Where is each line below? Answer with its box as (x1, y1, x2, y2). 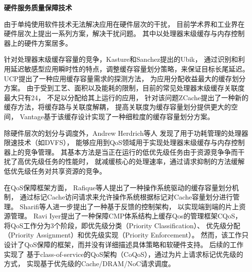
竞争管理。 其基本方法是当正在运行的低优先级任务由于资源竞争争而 (24, 146, 238, 157)
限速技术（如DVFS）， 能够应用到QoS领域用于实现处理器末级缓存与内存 (4, 137, 232, 147)
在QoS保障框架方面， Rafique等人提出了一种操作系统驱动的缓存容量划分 (4, 182, 232, 192)
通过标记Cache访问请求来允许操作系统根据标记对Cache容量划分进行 (19, 192, 233, 202)
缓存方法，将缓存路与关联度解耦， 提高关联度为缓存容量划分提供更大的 (4, 102, 231, 112)
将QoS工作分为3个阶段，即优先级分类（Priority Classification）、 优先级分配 (4, 220, 240, 230)
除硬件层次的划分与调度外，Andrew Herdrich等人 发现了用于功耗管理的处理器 (4, 127, 249, 138)
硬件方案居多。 (24, 37, 72, 48)
